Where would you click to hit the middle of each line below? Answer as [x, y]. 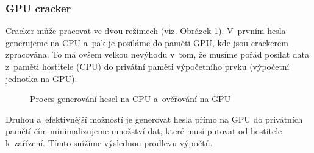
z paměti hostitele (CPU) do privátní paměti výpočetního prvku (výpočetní [148, 66]
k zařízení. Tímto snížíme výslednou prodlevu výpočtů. [109, 142]
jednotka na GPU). [41, 78]
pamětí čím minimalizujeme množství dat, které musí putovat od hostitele [144, 131]
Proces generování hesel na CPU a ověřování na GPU [130, 99]
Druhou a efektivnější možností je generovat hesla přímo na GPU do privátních [154, 119]
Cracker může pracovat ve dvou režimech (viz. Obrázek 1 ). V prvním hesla [146, 31]
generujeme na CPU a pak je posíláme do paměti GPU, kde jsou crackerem [147, 42]
